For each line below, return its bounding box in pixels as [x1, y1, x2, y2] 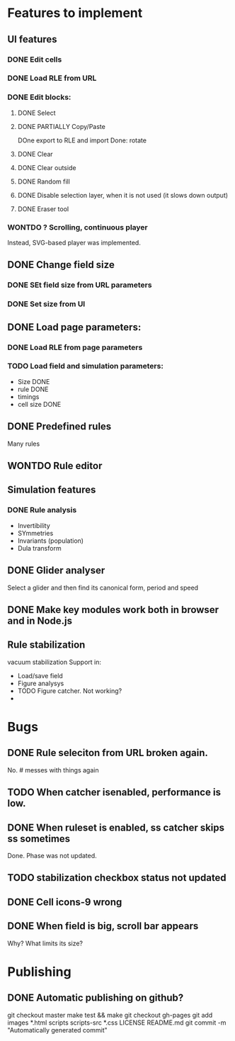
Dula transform [17, 544, 62, 552]
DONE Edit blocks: [7, 92, 71, 102]
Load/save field [17, 671, 64, 680]
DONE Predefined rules [7, 420, 112, 433]
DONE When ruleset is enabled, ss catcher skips [7, 821, 225, 833]
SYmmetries [17, 529, 54, 537]
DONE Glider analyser [7, 565, 105, 577]
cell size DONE [17, 400, 62, 408]
